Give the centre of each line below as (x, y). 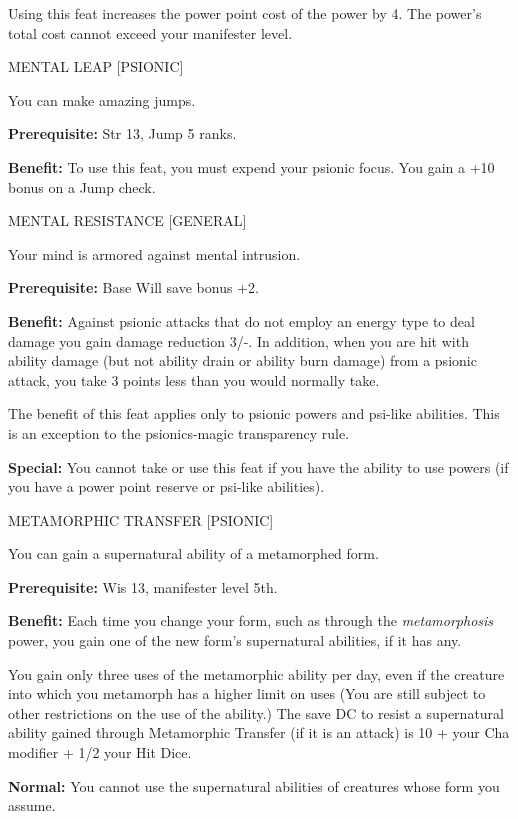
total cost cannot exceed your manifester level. (150, 32)
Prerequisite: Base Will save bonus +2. (133, 287)
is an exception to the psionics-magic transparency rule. (179, 432)
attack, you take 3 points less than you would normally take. (194, 379)
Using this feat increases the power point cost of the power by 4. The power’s (245, 13)
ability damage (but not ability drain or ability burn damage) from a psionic (242, 360)
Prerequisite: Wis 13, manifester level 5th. (143, 586)
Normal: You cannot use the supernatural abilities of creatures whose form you (254, 785)
